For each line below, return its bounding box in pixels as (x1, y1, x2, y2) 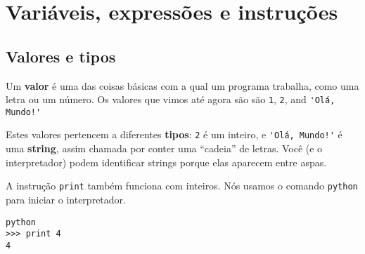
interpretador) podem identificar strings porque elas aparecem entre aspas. (6, 154, 327, 169)
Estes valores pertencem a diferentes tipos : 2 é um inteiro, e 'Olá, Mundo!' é (6, 127, 342, 142)
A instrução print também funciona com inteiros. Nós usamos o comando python (6, 178, 358, 193)
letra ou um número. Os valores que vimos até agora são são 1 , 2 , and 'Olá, (6, 92, 335, 107)
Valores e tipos (6, 45, 116, 67)
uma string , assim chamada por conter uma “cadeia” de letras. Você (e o (6, 141, 323, 156)
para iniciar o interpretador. (6, 192, 126, 206)
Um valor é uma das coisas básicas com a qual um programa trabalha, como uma (6, 78, 359, 93)
